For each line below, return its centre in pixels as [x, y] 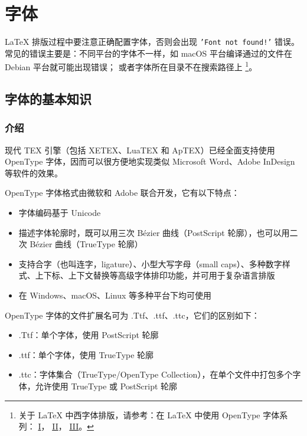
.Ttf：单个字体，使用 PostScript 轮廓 [89, 335]
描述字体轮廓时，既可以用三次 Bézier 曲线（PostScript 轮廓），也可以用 [154, 232]
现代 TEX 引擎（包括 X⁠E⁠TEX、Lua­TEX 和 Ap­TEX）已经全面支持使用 [140, 150]
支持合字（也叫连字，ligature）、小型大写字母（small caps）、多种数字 [150, 263]
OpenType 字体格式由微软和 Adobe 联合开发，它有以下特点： [122, 193]
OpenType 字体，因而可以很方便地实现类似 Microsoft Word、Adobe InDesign [150, 161]
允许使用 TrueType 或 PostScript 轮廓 [106, 386]
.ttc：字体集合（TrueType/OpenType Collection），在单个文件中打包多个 [156, 374]
